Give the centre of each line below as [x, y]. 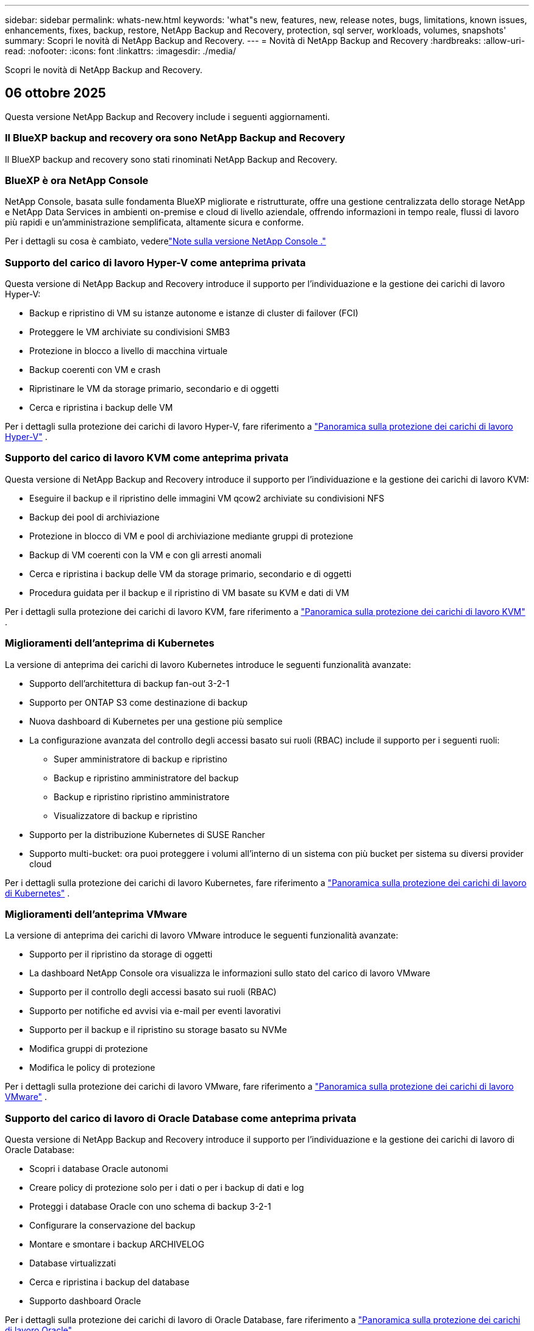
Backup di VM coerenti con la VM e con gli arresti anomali [145, 555]
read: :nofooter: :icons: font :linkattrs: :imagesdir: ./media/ [120, 51]
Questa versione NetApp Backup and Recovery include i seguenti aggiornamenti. [168, 116]
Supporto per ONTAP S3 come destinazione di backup [139, 702]
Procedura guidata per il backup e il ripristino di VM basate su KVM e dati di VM [189, 592]
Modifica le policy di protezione [92, 1068]
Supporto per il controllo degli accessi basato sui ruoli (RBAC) [153, 992]
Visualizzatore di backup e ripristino [126, 815]
